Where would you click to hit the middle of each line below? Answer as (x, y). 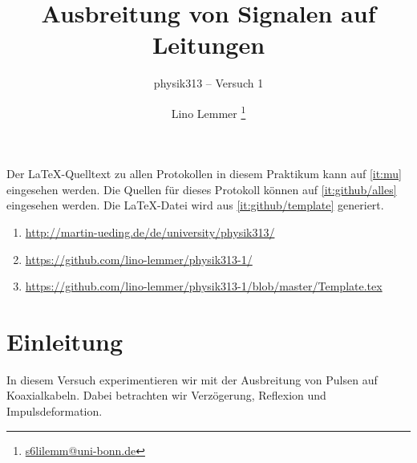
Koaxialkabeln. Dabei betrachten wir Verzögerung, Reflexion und (166, 395)
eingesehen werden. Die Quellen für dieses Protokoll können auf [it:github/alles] (202, 189)
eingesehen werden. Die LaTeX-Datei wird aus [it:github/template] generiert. (195, 205)
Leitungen (208, 45)
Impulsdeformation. (55, 411)
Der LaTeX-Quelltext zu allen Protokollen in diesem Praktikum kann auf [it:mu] (204, 174)
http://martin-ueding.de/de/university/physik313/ (150, 231)
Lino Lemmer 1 (208, 112)
